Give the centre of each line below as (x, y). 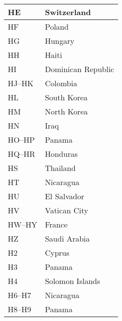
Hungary (60, 41)
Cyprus (57, 253)
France (56, 224)
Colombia (61, 83)
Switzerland (68, 12)
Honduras (61, 154)
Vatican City (67, 210)
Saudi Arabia (67, 238)
